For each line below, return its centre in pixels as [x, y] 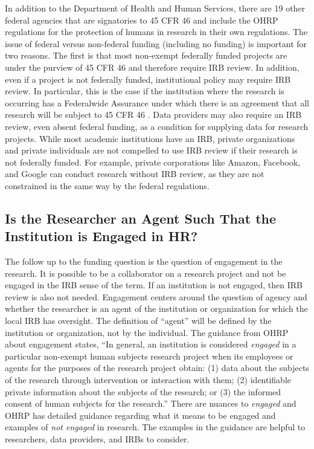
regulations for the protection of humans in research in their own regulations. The [156, 32]
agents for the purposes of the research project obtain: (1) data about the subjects [157, 368]
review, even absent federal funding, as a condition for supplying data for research [157, 126]
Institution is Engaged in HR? [101, 236]
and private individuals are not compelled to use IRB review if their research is [151, 150]
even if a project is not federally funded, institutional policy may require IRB [148, 79]
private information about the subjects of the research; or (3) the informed [143, 391]
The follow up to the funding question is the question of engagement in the [144, 261]
